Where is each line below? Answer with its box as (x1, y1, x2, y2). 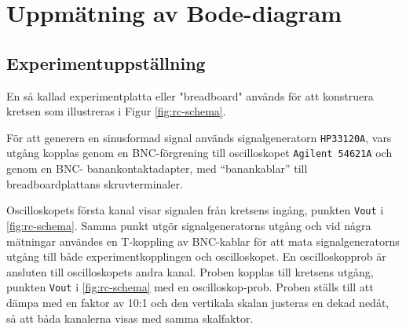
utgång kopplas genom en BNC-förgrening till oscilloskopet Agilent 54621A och (6, 144, 393, 161)
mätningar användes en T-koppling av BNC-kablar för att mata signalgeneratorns (6, 232, 400, 249)
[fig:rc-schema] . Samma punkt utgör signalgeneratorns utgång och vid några (6, 217, 371, 233)
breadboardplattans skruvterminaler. (6, 175, 183, 192)
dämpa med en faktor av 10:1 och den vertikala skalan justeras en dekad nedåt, (6, 294, 390, 310)
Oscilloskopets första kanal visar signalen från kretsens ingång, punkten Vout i (6, 202, 384, 218)
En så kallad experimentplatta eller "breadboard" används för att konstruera (6, 87, 374, 104)
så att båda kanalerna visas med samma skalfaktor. (6, 309, 254, 326)
